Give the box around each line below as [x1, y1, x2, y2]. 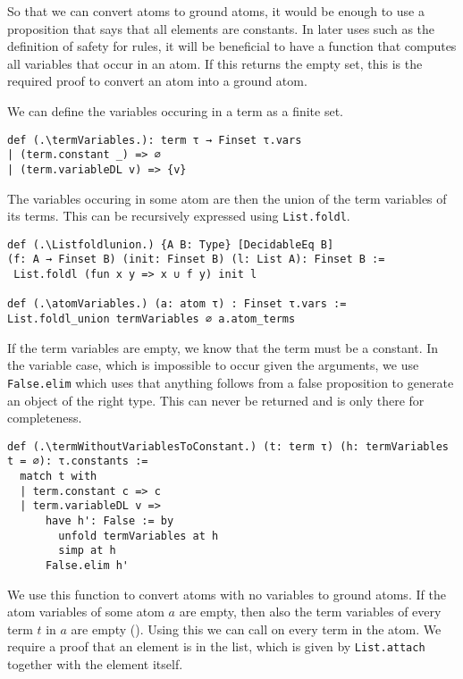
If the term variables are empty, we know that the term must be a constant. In [7, 338, 439, 356]
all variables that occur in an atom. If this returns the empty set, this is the [7, 54, 423, 72]
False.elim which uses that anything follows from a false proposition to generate [7, 373, 454, 391]
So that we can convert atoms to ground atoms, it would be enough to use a [7, 2, 425, 20]
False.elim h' [45, 559, 130, 572]
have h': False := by [45, 515, 174, 528]
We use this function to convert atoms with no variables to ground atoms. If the [7, 584, 446, 603]
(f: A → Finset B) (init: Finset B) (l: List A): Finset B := [7, 253, 385, 266]
